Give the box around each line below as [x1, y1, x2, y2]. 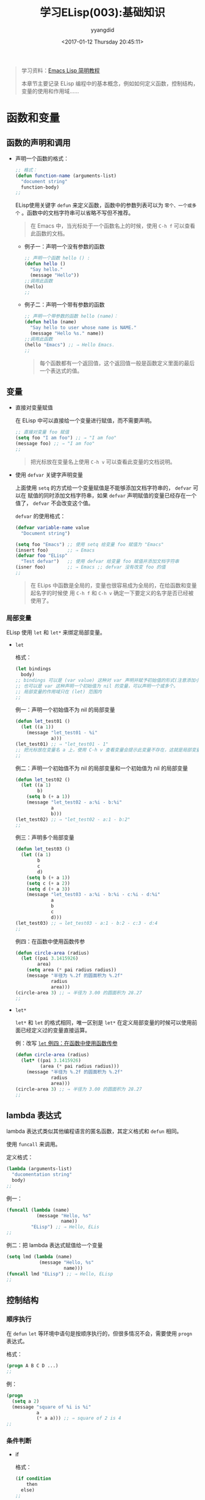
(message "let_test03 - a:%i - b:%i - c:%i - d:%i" [26, 892, 160, 898]
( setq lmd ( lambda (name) [6, 1254, 72, 1260]
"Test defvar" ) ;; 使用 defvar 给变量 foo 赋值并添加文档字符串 [21, 558, 179, 565]
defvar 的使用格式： [15, 512, 66, 520]
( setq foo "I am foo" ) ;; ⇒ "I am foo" [15, 435, 117, 441]
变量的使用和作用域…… [21, 87, 79, 95]
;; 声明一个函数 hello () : [24, 255, 90, 261]
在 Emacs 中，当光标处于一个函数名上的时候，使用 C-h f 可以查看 [30, 222, 196, 229]
